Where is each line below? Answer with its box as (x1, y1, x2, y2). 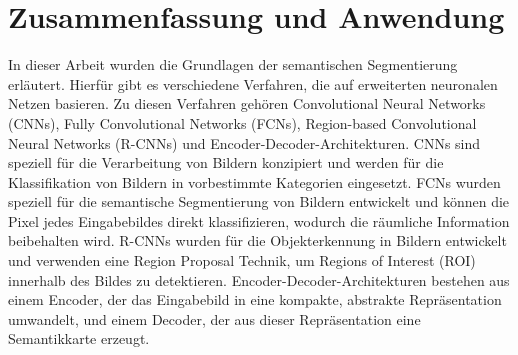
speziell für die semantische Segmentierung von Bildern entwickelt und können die (8, 191, 510, 212)
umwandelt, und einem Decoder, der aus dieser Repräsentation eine (8, 308, 421, 329)
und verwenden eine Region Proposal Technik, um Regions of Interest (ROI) (8, 250, 476, 271)
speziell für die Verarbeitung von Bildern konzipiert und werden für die (8, 152, 444, 173)
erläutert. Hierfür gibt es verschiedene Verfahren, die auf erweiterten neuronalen (8, 73, 498, 94)
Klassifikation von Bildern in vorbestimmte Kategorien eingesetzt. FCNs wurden (8, 171, 501, 192)
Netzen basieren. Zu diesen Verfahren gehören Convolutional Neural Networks (8, 93, 486, 114)
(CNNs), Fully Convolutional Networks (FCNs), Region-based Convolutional (8, 112, 477, 133)
